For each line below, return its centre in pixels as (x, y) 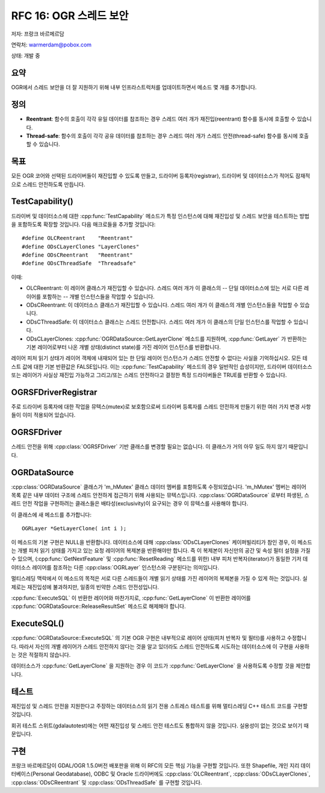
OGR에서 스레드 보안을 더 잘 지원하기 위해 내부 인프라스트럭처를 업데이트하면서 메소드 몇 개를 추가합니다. (134, 87)
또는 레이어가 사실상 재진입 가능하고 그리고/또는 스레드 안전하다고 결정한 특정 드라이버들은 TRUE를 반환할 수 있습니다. (149, 375)
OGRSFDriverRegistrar (54, 392)
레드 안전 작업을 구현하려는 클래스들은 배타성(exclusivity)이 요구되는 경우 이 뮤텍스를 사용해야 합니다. (130, 504)
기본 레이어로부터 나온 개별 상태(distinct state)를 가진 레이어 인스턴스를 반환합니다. (123, 347)
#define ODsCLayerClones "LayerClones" (81, 246)
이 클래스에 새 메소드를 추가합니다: (51, 515)
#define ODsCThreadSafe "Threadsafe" (79, 263)
